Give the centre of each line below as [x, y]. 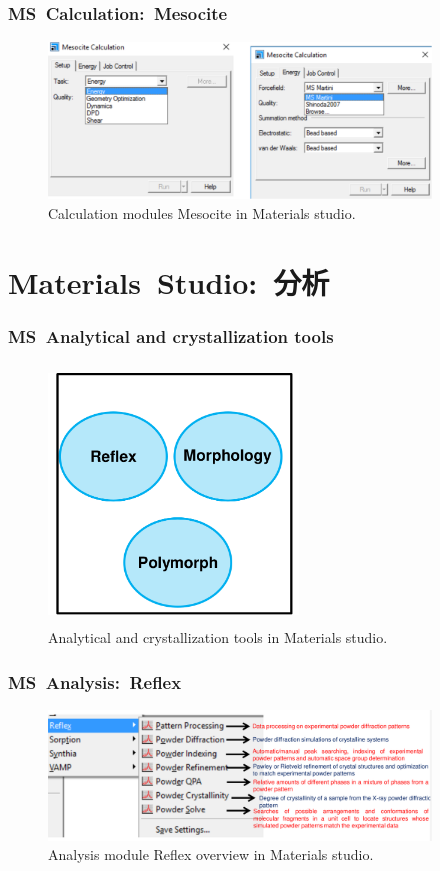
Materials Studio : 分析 [169, 281]
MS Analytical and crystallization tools [171, 336]
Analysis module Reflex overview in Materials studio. [211, 854]
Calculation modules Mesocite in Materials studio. [202, 213]
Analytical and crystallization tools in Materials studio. [218, 637]
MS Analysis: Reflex [95, 681]
